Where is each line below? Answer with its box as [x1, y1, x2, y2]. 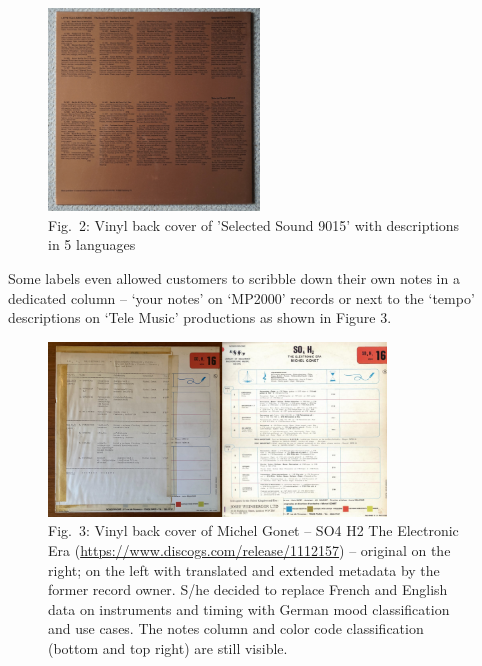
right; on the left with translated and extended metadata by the [48, 559, 440, 580]
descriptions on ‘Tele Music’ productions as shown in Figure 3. [8, 307, 392, 328]
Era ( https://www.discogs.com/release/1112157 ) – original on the [48, 539, 451, 560]
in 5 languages [48, 234, 136, 255]
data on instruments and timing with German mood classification [48, 598, 450, 619]
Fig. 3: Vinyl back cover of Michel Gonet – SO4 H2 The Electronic [48, 520, 459, 541]
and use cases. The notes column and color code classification [48, 618, 424, 639]
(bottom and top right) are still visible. [48, 637, 288, 658]
